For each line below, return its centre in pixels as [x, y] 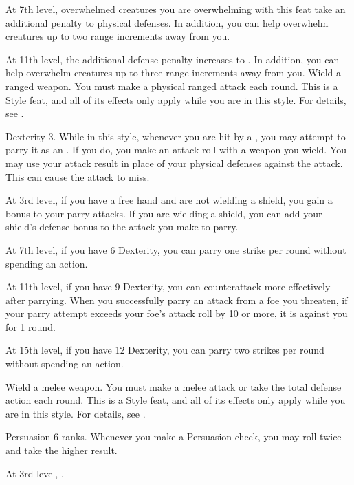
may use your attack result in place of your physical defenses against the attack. [174, 163]
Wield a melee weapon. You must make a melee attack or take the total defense [174, 386]
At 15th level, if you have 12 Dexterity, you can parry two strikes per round [165, 350]
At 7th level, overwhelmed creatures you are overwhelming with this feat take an [176, 9]
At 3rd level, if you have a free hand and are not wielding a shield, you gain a [169, 200]
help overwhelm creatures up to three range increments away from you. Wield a [174, 73]
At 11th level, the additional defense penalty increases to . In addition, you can [173, 59]
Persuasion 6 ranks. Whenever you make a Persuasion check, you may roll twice [174, 436]
